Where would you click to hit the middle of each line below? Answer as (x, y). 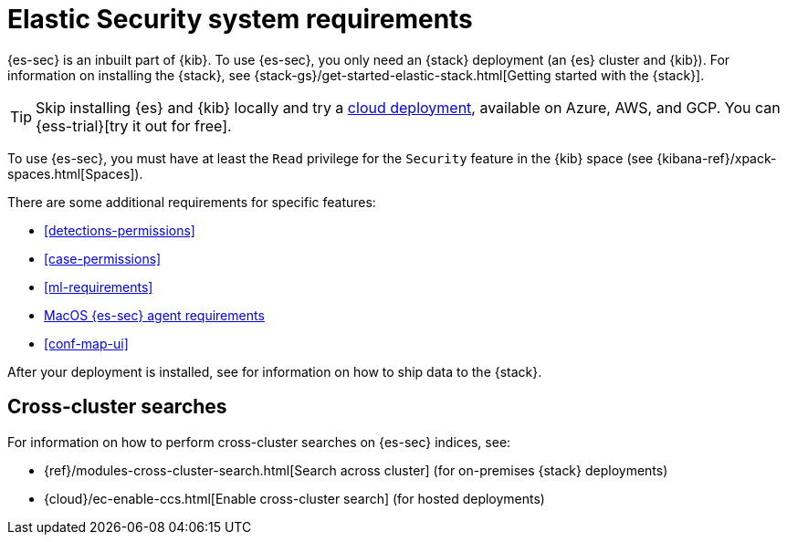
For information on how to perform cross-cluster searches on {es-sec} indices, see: (259, 442)
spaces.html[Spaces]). (75, 173)
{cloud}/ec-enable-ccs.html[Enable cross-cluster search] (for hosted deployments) (294, 498)
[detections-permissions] (120, 230)
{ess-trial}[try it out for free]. (134, 125)
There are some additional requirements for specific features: (192, 202)
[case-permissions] (103, 258)
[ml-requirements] (99, 287)
